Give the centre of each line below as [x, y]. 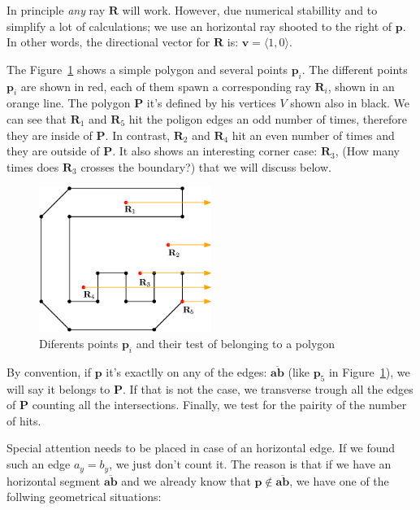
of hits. [24, 420]
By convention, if [49, 371]
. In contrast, [138, 135]
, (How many [367, 151]
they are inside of [50, 135]
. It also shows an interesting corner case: [215, 151]
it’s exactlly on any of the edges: [186, 371]
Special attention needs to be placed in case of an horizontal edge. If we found [201, 448]
